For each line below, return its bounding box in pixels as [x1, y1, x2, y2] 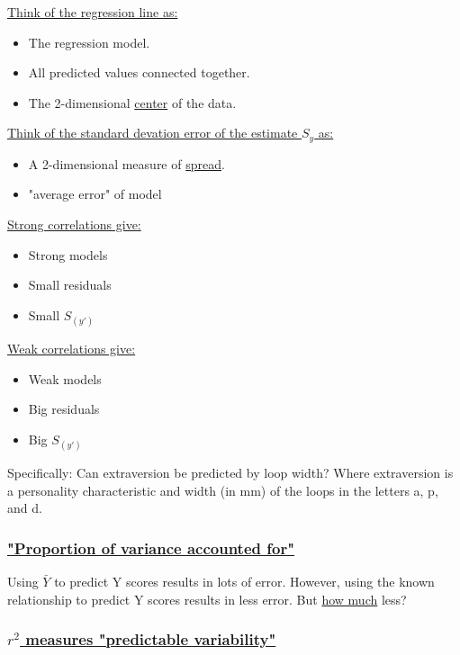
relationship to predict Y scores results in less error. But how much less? [7, 589, 407, 608]
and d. [7, 498, 42, 517]
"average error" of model [28, 184, 162, 203]
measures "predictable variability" [25, 628, 276, 651]
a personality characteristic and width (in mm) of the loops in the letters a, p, [7, 480, 438, 499]
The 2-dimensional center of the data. [28, 93, 237, 112]
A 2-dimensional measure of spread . [28, 154, 225, 173]
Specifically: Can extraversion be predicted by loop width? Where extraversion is [7, 462, 454, 481]
